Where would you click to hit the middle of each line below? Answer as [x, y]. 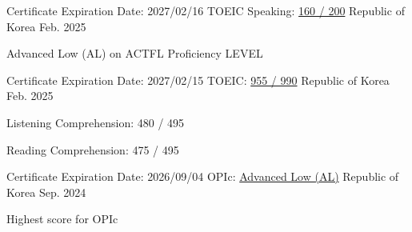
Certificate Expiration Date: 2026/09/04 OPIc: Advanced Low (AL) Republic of [203, 176]
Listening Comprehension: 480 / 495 [96, 122]
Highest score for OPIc [62, 219]
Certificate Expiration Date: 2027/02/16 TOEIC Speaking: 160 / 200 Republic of [206, 10]
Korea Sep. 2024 [46, 192]
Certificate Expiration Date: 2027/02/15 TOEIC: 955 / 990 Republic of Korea [198, 80]
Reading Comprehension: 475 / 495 [93, 149]
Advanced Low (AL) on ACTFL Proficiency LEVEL [135, 53]
